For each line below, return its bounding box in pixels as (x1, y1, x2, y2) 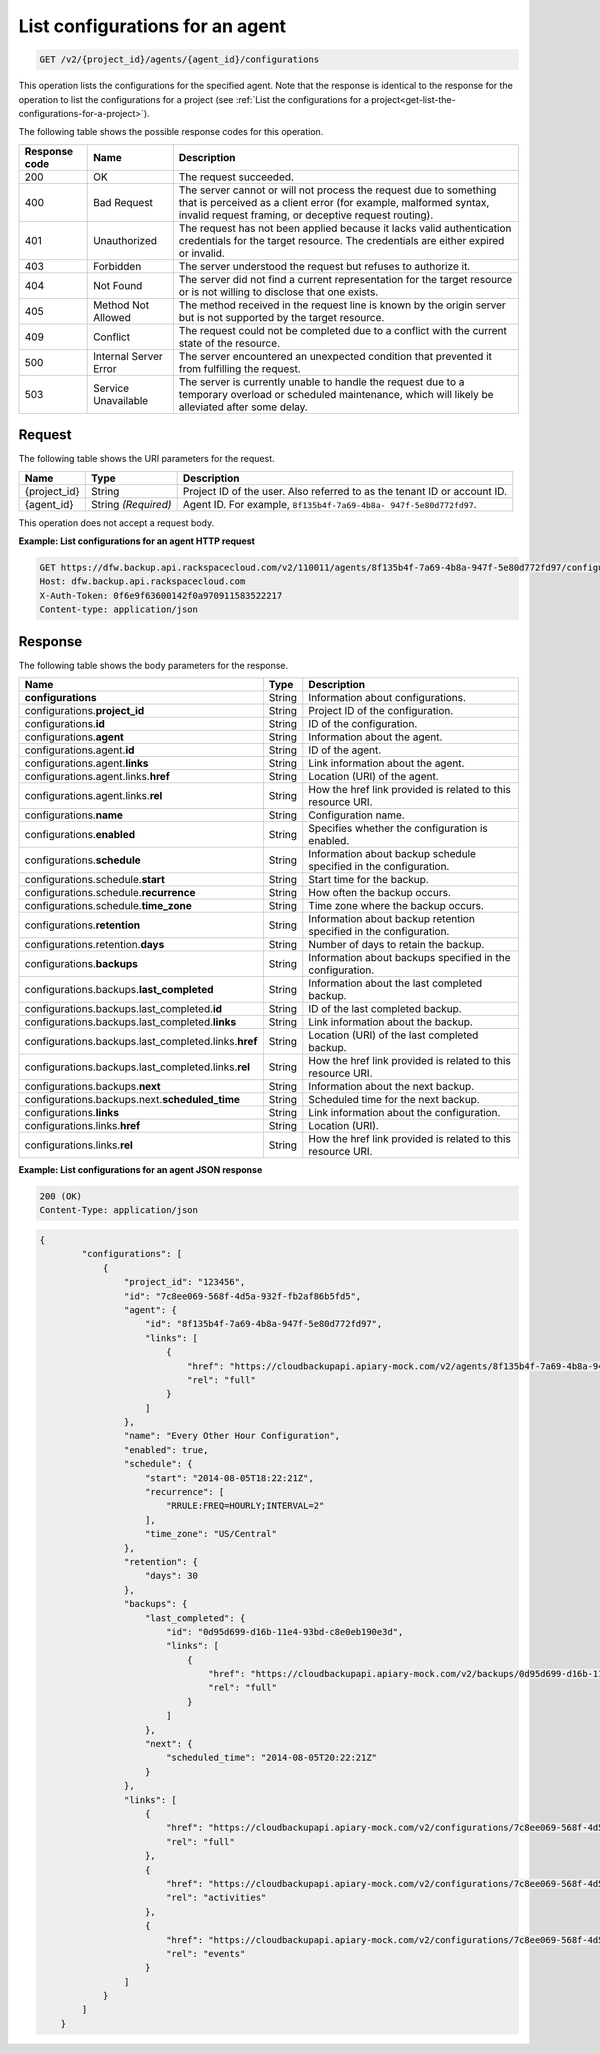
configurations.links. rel (24, 1138, 134, 1152)
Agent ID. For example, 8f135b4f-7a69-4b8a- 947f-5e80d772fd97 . (182, 497, 477, 511)
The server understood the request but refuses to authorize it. (178, 259, 471, 273)
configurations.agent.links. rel (24, 789, 163, 803)
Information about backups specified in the (308, 951, 511, 965)
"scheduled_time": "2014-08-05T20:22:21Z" (165, 1752, 378, 1764)
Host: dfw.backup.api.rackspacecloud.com (39, 576, 246, 587)
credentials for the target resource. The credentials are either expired (178, 233, 505, 247)
